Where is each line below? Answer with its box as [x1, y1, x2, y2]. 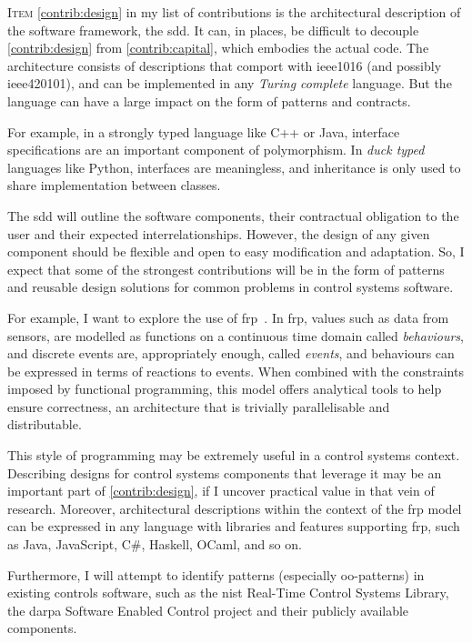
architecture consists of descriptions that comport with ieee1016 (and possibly [7, 55, 442, 75]
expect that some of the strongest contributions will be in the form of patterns [7, 259, 445, 278]
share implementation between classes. [7, 176, 221, 195]
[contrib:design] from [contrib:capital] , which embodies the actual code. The [7, 38, 429, 57]
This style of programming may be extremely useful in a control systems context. [7, 446, 460, 465]
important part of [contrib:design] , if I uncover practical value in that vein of [7, 481, 435, 500]
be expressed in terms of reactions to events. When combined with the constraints [7, 361, 464, 380]
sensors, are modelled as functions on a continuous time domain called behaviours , [7, 326, 464, 345]
